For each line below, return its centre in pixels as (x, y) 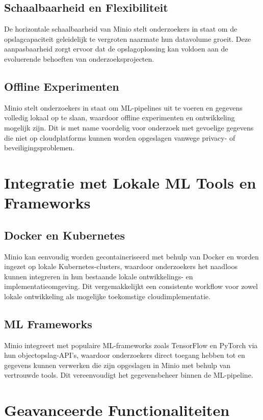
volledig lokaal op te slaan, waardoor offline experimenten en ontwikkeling (120, 117)
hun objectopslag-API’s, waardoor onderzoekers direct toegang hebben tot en (125, 355)
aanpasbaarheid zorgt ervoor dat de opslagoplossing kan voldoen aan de (116, 49)
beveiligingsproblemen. (40, 148)
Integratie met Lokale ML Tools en (130, 182)
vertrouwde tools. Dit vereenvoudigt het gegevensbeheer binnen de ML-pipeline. (129, 375)
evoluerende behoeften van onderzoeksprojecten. (79, 58)
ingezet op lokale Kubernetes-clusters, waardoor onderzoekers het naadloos (121, 266)
